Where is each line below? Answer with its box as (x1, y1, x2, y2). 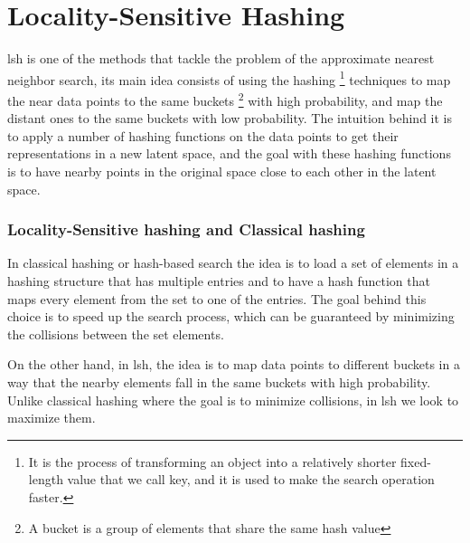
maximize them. (7, 408, 96, 427)
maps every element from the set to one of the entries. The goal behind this (7, 289, 427, 308)
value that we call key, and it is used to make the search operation (67, 470, 435, 489)
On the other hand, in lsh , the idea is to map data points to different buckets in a (7, 355, 460, 374)
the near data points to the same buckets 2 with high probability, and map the (7, 88, 443, 110)
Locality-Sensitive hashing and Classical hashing (7, 218, 365, 241)
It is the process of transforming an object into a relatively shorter (28, 452, 397, 471)
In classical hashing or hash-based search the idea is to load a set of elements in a (7, 253, 459, 272)
